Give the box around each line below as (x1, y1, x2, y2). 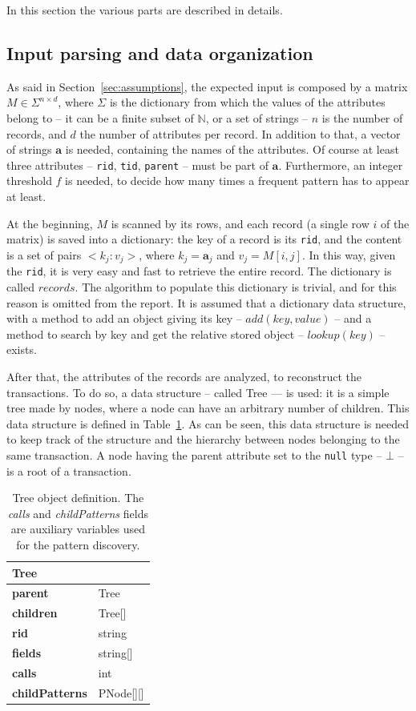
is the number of (321, 109, 403, 126)
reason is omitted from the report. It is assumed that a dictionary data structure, (6, 294, 406, 311)
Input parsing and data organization (6, 40, 313, 65)
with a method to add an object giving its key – (6, 310, 242, 327)
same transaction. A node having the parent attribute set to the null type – (6, 446, 382, 463)
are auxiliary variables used (10, 520, 145, 537)
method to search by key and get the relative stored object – (6, 325, 304, 342)
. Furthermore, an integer (278, 156, 403, 173)
